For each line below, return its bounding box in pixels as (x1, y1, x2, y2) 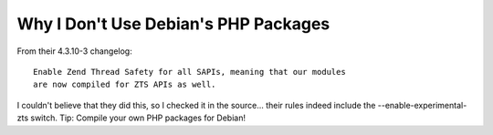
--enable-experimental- (377, 99, 467, 110)
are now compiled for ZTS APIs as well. (33, 79, 216, 90)
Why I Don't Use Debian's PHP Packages (16, 14, 330, 34)
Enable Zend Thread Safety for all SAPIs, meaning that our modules (33, 67, 346, 77)
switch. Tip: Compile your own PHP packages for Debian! (30, 112, 246, 123)
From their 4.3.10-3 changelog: (16, 46, 132, 57)
